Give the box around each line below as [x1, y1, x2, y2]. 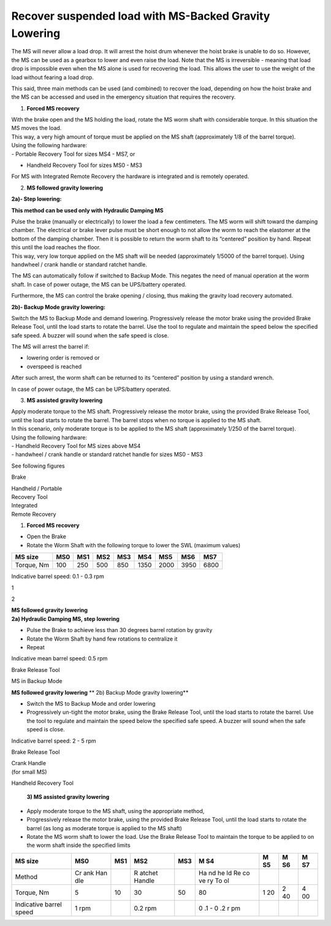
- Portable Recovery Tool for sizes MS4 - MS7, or [11, 150, 135, 158]
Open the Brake [26, 533, 67, 540]
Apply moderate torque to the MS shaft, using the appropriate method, [26, 807, 205, 814]
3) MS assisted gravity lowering [26, 793, 110, 801]
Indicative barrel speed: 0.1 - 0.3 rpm [11, 573, 104, 580]
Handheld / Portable [11, 485, 63, 492]
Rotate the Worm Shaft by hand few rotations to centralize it [26, 635, 178, 642]
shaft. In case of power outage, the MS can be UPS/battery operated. [11, 280, 187, 288]
